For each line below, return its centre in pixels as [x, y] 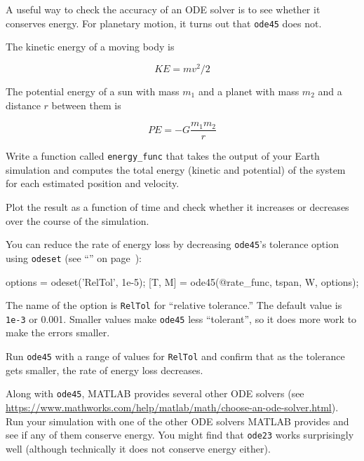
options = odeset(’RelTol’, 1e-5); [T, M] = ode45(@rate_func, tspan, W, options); [182, 281]
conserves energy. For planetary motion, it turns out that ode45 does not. [164, 23]
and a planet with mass [249, 91]
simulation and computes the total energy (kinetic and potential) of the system [176, 169]
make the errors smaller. [58, 332]
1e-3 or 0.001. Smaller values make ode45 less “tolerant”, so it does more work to [181, 318]
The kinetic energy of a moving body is [90, 47]
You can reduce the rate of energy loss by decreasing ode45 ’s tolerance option [172, 244]
